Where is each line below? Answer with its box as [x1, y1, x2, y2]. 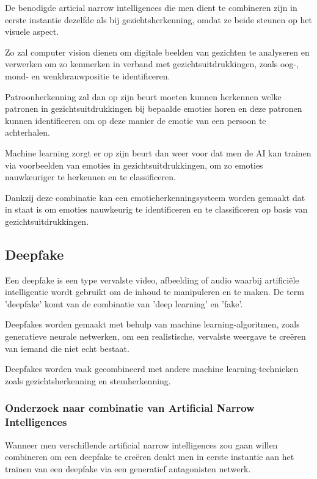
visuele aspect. [5, 25, 59, 38]
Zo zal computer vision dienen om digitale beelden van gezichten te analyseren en [5, 45, 310, 58]
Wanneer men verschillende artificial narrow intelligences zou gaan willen [5, 438, 278, 451]
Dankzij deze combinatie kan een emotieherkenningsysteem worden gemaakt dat [5, 191, 305, 203]
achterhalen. [5, 126, 50, 139]
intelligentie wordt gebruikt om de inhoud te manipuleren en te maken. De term [5, 285, 304, 298]
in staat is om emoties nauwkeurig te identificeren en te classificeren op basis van [5, 203, 308, 216]
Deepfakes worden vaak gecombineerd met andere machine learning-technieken [5, 362, 299, 375]
